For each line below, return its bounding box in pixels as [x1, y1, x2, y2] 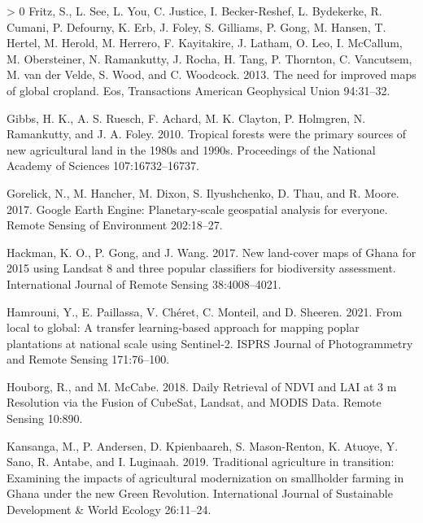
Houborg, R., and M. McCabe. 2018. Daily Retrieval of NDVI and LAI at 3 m [7, 377, 397, 394]
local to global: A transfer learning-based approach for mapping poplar [7, 319, 360, 336]
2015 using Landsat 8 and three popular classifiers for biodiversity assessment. [7, 259, 396, 277]
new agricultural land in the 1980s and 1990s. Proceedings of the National [7, 141, 376, 158]
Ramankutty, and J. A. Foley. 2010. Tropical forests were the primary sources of [7, 125, 407, 142]
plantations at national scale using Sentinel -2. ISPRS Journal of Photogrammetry [7, 334, 413, 351]
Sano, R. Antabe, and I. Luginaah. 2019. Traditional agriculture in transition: [7, 453, 395, 470]
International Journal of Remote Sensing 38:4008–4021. [7, 275, 281, 292]
